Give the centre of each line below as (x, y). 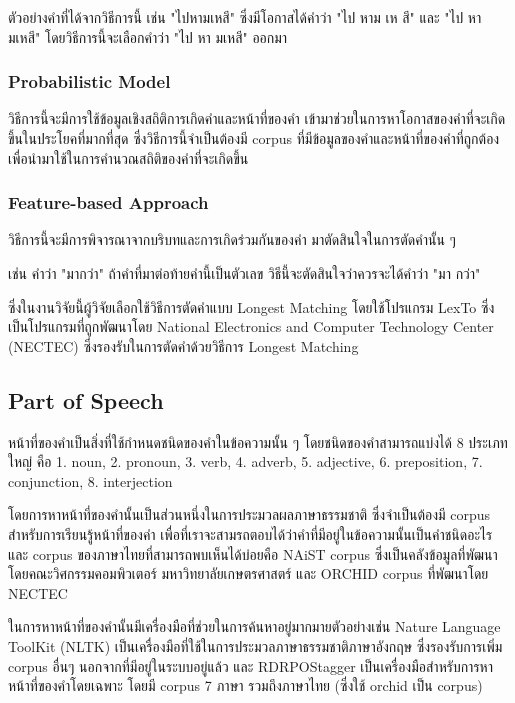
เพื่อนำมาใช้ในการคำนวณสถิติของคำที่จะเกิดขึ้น (128, 157)
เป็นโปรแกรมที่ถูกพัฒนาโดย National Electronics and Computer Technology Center (251, 326)
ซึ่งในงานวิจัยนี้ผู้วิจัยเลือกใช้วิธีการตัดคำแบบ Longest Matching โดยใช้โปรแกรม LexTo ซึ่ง (251, 306)
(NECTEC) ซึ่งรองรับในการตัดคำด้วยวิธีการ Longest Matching (183, 345)
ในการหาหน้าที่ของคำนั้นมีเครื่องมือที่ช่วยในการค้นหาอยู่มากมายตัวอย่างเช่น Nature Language (254, 626)
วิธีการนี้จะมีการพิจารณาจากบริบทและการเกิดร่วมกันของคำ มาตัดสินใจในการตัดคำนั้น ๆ (232, 239)
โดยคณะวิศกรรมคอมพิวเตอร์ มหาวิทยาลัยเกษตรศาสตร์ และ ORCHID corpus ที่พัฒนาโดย (248, 573)
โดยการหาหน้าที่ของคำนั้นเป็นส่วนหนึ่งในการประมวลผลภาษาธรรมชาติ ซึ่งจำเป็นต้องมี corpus (249, 514)
